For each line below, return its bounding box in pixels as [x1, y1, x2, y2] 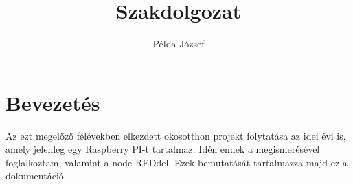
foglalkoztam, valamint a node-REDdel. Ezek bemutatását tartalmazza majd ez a [5, 155, 348, 169]
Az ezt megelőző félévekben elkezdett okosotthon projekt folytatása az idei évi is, [5, 128, 346, 142]
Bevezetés [5, 88, 100, 116]
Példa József [152, 36, 205, 51]
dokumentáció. [5, 168, 67, 183]
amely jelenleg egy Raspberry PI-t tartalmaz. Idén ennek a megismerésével [5, 142, 320, 156]
